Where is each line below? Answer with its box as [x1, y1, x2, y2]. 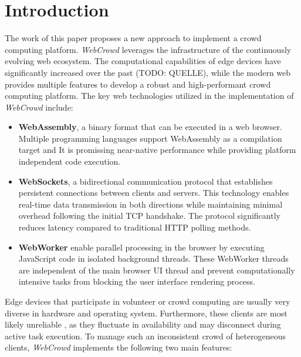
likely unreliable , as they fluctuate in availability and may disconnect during [5, 318, 281, 331]
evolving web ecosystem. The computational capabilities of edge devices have [5, 55, 281, 67]
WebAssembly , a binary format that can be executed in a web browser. [18, 121, 282, 133]
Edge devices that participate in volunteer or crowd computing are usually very [5, 295, 290, 307]
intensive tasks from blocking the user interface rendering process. [18, 275, 255, 288]
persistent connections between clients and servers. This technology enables [18, 186, 289, 199]
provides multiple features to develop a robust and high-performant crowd [5, 78, 271, 90]
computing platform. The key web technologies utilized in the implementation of [5, 89, 294, 102]
